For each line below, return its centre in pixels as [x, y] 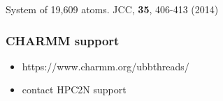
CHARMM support [63, 40]
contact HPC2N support [74, 90]
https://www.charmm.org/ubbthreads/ [106, 66]
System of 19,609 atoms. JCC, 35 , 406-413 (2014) [112, 9]
